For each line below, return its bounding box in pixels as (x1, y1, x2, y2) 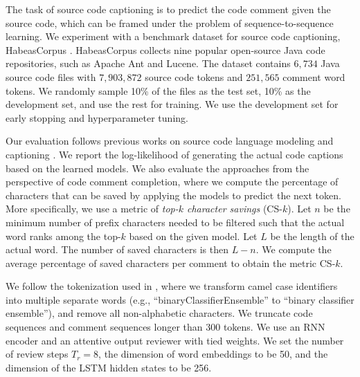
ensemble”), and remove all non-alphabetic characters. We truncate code (6, 306, 313, 320)
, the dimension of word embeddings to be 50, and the (98, 347, 328, 361)
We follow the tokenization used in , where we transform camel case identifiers (6, 279, 338, 293)
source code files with (6, 69, 96, 84)
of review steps (6, 347, 69, 361)
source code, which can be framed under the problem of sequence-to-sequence (6, 15, 334, 30)
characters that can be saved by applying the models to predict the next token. (6, 187, 341, 202)
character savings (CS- (187, 201, 282, 216)
